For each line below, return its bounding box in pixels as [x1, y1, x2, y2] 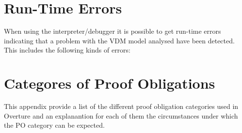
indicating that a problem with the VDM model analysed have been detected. [4, 35, 235, 45]
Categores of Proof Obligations [4, 73, 215, 93]
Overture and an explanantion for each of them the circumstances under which [4, 110, 238, 120]
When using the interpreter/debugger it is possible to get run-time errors [4, 26, 221, 36]
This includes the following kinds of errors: [4, 45, 131, 55]
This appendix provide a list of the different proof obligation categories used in [4, 101, 239, 111]
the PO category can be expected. [4, 120, 105, 130]
